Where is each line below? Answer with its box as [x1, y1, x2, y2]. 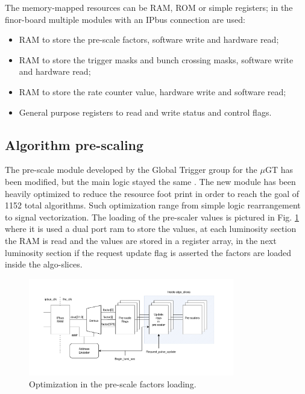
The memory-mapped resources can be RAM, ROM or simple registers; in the [5, 1, 293, 13]
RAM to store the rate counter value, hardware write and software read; [19, 85, 286, 98]
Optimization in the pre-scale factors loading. [29, 377, 197, 390]
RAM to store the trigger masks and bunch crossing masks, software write [19, 53, 294, 66]
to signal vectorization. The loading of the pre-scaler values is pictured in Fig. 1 [5, 210, 299, 223]
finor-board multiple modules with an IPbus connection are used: [5, 13, 245, 25]
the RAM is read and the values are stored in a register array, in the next [5, 234, 277, 246]
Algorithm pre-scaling [5, 135, 144, 154]
